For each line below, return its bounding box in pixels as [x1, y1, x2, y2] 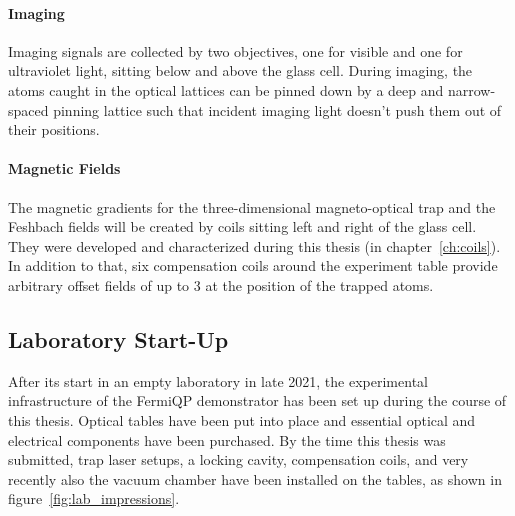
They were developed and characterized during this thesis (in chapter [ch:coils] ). [8, 235, 501, 256]
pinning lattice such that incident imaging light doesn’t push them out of [53, 99, 502, 120]
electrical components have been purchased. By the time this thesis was [8, 429, 446, 450]
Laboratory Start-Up [8, 323, 229, 354]
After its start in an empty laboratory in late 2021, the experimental [8, 370, 428, 391]
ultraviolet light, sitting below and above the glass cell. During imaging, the [8, 60, 473, 81]
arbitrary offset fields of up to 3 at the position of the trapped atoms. [8, 274, 434, 295]
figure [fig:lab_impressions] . [8, 488, 180, 509]
